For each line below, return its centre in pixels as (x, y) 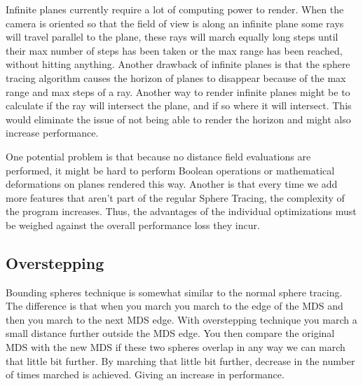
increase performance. (52, 133)
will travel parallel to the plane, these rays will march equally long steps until (172, 37)
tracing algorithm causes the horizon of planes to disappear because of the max (176, 77)
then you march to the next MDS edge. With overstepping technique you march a (181, 319)
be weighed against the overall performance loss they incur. (133, 225)
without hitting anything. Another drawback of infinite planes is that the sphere (178, 64)
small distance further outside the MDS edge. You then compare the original (170, 333)
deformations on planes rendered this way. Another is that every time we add (172, 184)
